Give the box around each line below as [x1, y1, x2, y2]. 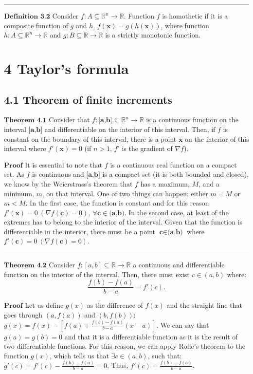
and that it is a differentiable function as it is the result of [64, 331, 238, 341]
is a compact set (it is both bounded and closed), [102, 169, 249, 179]
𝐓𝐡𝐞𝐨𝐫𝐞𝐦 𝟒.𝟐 [4, 262, 47, 269]
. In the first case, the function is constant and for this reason [25, 198, 209, 208]
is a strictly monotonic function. [105, 30, 201, 40]
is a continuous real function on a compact [110, 159, 237, 169]
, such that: [147, 350, 182, 360]
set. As [4, 169, 24, 179]
